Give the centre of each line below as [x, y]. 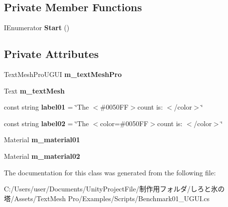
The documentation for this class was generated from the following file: [110, 172]
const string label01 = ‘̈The [47, 107]
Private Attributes [51, 54]
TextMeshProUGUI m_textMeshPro [63, 74]
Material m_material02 [42, 156]
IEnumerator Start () [37, 28]
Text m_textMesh [34, 90]
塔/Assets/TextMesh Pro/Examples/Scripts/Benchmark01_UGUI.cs [107, 198]
